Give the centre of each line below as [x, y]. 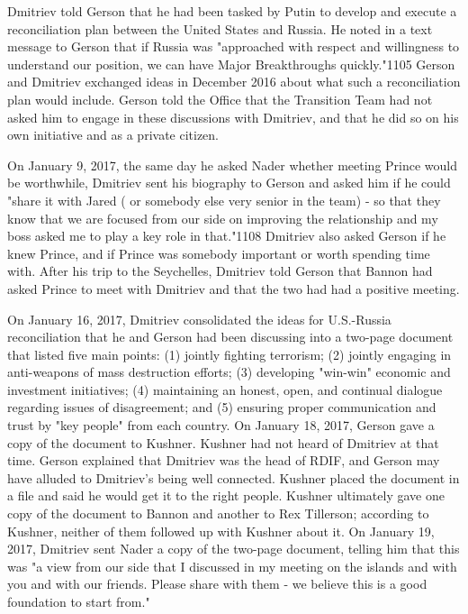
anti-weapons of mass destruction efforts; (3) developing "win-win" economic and [229, 372]
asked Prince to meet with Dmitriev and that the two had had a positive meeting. [234, 288]
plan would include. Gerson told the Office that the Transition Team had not [220, 99]
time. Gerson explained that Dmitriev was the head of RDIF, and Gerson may [224, 460]
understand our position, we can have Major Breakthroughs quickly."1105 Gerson [231, 64]
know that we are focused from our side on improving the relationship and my [223, 218]
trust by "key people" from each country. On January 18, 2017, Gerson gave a [221, 425]
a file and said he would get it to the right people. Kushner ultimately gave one [226, 495]
